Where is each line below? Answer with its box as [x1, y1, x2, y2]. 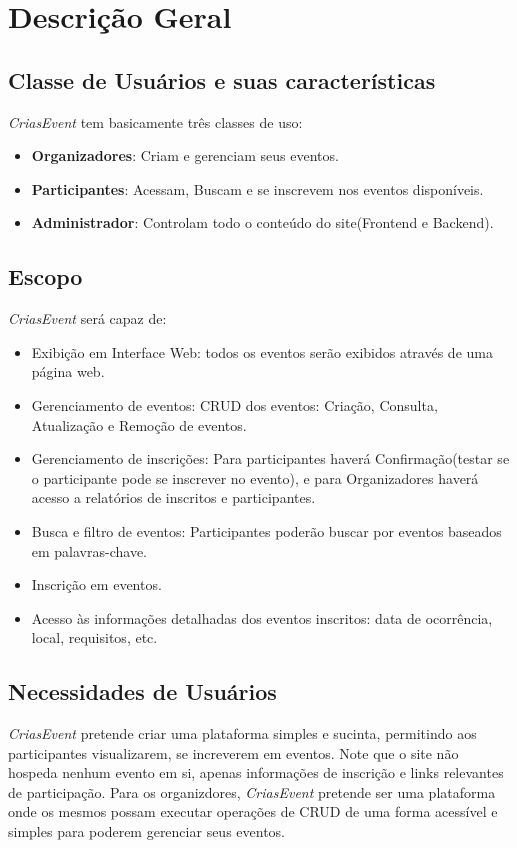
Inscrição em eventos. [31, 574, 162, 595]
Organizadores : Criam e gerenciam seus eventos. [31, 145, 339, 166]
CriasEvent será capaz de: [8, 308, 167, 329]
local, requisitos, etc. [31, 627, 158, 648]
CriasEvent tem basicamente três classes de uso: [8, 111, 303, 132]
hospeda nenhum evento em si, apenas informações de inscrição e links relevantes [8, 762, 504, 783]
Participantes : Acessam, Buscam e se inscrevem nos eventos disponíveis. [31, 178, 484, 199]
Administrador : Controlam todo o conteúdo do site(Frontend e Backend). [31, 212, 494, 233]
